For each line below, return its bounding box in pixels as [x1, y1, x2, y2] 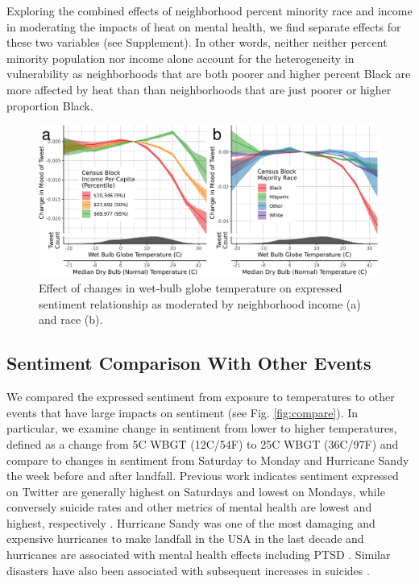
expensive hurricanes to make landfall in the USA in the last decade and [6, 530, 364, 547]
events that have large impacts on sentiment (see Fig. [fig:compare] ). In [6, 404, 359, 420]
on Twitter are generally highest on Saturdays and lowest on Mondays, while [6, 483, 385, 499]
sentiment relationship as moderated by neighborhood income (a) [39, 295, 361, 312]
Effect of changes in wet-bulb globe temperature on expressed [39, 280, 342, 296]
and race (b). [39, 311, 103, 328]
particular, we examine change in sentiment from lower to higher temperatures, [6, 420, 397, 437]
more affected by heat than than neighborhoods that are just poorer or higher [6, 81, 392, 97]
